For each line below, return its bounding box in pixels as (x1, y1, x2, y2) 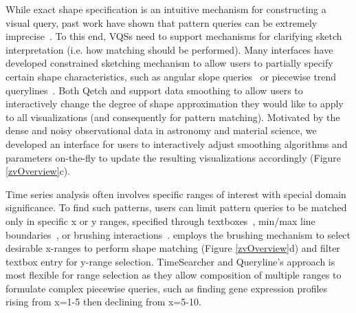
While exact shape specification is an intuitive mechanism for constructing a (5, 2, 326, 16)
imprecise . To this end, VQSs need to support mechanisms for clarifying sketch (5, 29, 342, 43)
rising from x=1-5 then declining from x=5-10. (5, 294, 201, 309)
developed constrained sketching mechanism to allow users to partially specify (5, 56, 333, 70)
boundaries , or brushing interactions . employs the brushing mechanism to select (5, 227, 351, 241)
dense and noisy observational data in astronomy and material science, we (5, 123, 317, 138)
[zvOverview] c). (5, 164, 71, 178)
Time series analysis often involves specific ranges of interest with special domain (5, 186, 346, 201)
